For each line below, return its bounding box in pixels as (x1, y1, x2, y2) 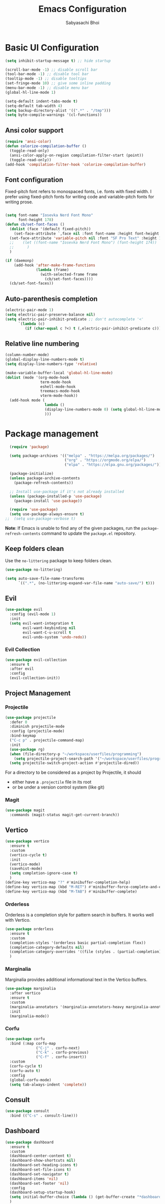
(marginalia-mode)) (9, 1013, 50, 1018)
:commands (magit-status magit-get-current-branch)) (9, 812, 120, 817)
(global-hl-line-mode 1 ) (5, 90, 56, 95)
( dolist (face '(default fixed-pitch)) (9, 226, 91, 231)
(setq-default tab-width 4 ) (5, 103, 63, 109)
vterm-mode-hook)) (40, 393, 78, 398)
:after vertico (9, 991, 41, 996)
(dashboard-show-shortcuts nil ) (9, 1158, 76, 1163)
